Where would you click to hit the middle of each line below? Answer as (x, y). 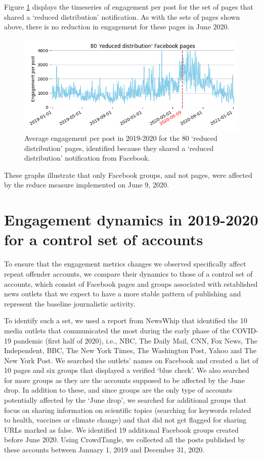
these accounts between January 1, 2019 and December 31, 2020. (104, 450)
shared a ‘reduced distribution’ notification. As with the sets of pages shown (122, 16)
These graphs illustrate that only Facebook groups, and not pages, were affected (128, 175)
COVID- (245, 330)
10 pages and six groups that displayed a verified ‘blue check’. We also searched (127, 370)
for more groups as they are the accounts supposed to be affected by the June (124, 380)
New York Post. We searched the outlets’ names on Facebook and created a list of (131, 360)
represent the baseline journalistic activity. (70, 303)
